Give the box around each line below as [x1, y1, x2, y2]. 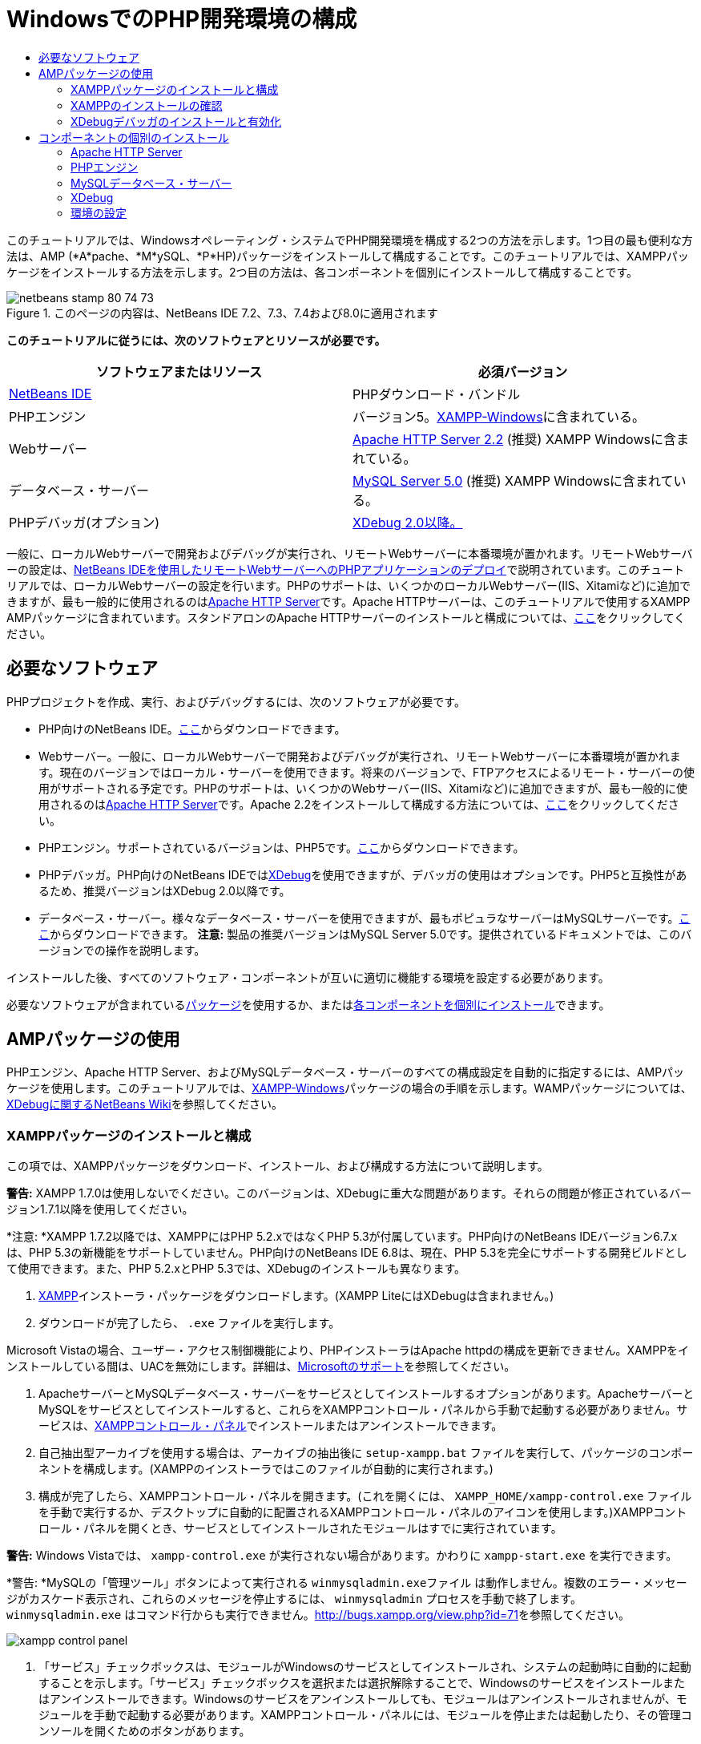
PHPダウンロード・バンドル [353, 386, 521, 402]
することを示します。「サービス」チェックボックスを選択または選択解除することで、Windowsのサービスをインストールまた [38, 1676, 685, 1690]
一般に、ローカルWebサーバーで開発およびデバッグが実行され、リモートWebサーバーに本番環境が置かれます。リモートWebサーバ [6, 546, 693, 560]
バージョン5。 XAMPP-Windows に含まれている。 [353, 408, 646, 425]
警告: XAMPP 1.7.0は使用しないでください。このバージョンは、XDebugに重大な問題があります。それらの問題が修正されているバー [6, 1186, 692, 1201]
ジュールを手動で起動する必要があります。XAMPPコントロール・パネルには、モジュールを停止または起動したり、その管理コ [38, 1708, 692, 1722]
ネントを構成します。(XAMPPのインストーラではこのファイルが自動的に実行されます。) [38, 1462, 494, 1476]
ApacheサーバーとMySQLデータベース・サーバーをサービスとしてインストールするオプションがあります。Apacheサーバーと [38, 1387, 695, 1401]
